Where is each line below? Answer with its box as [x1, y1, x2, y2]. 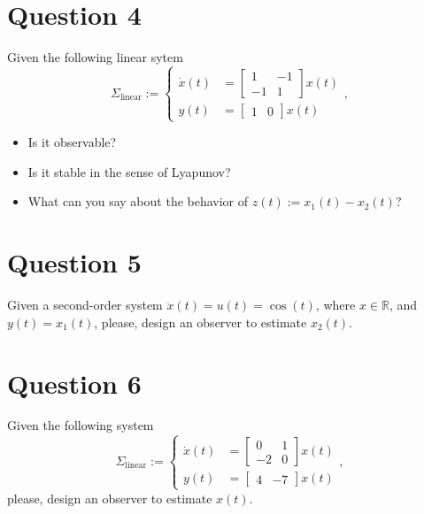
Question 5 [7, 244, 142, 280]
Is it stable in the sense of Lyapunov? [27, 162, 231, 180]
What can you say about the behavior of [27, 192, 249, 211]
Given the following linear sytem [7, 48, 183, 66]
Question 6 [7, 364, 142, 401]
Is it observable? [27, 133, 117, 151]
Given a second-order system [7, 295, 163, 314]
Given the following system [7, 416, 154, 434]
